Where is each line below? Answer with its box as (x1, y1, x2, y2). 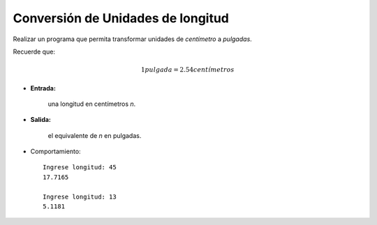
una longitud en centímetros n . (47, 100, 136, 108)
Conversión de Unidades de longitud (13, 10, 230, 26)
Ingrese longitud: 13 (43, 192, 117, 201)
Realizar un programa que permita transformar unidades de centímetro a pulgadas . (13, 35, 253, 43)
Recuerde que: (13, 47, 56, 56)
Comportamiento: (30, 147, 81, 156)
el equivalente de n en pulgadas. (47, 131, 142, 139)
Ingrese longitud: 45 (43, 164, 117, 171)
